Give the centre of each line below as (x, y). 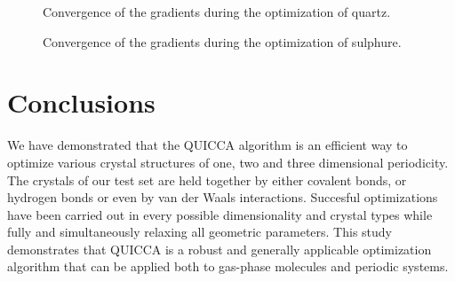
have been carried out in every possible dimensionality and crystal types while (220, 214)
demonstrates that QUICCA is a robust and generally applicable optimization (220, 249)
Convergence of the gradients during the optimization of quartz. (217, 12)
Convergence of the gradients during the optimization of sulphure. (222, 41)
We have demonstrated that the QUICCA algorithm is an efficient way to (208, 145)
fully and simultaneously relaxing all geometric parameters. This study (200, 232)
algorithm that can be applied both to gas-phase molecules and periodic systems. (228, 266)
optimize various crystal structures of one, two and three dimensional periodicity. (228, 162)
